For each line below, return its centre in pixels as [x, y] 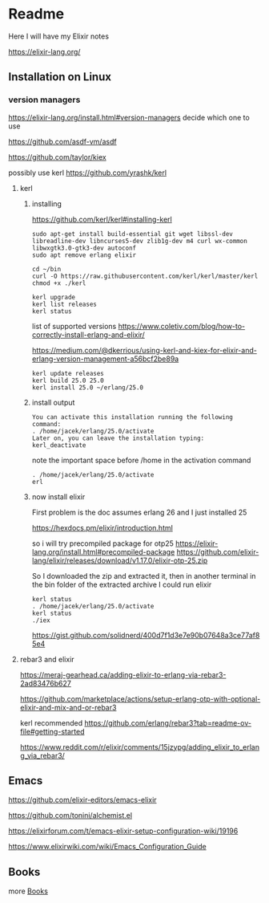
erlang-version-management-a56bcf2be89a [105, 359]
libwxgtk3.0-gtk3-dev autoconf [84, 248]
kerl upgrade [54, 297]
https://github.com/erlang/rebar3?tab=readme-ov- [168, 722]
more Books [28, 891]
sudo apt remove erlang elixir [84, 255]
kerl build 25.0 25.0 [68, 380]
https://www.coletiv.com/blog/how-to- [182, 326]
